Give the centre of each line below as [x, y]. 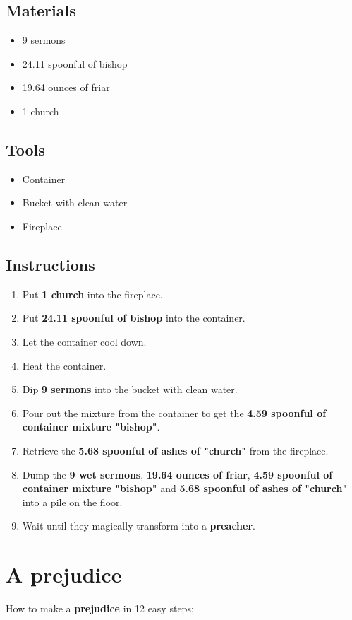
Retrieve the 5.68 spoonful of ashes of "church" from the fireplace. [175, 450]
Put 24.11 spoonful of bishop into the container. [134, 318]
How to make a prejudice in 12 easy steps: [100, 608]
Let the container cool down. [84, 341]
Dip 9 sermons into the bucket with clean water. [130, 389]
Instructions [50, 264]
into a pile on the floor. [72, 502]
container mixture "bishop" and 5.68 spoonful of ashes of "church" [185, 488]
